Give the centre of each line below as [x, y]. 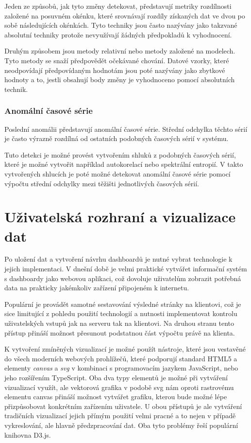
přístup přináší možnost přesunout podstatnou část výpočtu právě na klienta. [120, 332]
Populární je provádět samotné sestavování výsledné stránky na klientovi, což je [123, 304]
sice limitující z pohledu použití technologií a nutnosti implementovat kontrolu [121, 313]
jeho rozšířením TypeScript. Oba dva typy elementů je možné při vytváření [116, 377]
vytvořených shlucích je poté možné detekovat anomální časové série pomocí [117, 173]
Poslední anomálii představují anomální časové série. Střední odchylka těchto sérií [126, 129]
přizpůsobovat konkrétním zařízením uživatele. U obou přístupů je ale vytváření [123, 406]
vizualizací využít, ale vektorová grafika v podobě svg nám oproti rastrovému [119, 387]
